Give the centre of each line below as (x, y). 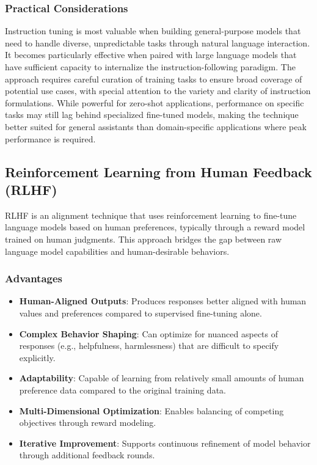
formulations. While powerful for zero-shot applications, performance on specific (155, 102)
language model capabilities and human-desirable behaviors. (117, 251)
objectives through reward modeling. (88, 423)
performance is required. (50, 138)
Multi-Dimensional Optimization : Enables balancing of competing (151, 410)
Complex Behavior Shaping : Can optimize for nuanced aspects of (149, 333)
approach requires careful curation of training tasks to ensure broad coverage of (154, 79)
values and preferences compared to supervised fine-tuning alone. (140, 313)
